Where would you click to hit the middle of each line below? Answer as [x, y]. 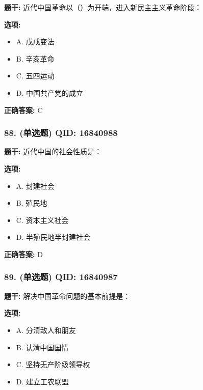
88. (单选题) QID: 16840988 [61, 133]
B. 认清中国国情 [42, 347]
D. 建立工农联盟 [43, 381]
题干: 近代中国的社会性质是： [53, 151]
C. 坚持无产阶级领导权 [53, 364]
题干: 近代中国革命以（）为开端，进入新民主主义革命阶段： [103, 7]
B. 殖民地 [32, 203]
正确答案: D [23, 254]
